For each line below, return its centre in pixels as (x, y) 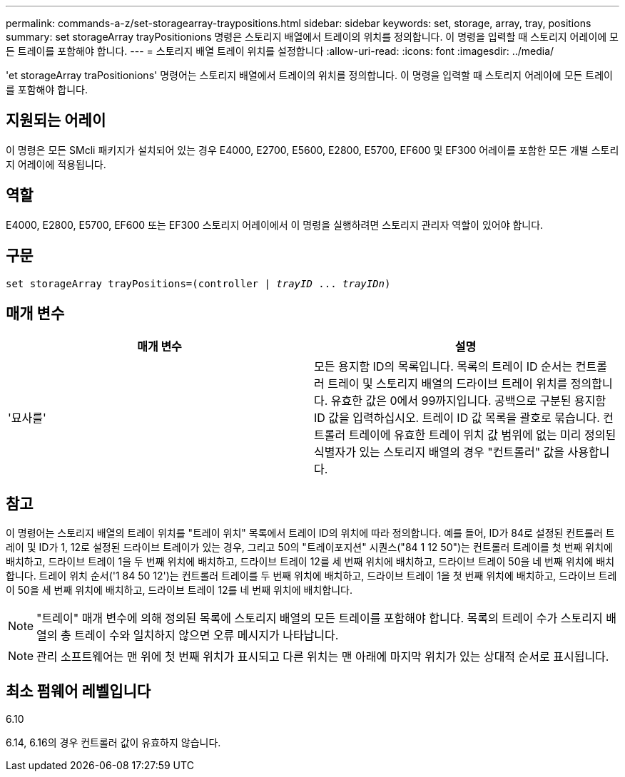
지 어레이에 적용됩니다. (56, 164)
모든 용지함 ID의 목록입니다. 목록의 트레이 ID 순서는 (443, 367)
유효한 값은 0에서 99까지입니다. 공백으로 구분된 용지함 (468, 401)
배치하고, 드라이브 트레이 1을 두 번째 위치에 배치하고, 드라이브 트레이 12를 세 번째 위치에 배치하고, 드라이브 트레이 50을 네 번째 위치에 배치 (310, 562)
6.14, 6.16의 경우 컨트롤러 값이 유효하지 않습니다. (113, 743)
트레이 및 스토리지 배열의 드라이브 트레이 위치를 (448, 384)
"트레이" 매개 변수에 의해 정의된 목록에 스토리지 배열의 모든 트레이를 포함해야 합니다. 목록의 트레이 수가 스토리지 (320, 618)
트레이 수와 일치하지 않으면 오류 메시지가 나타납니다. (207, 636)
